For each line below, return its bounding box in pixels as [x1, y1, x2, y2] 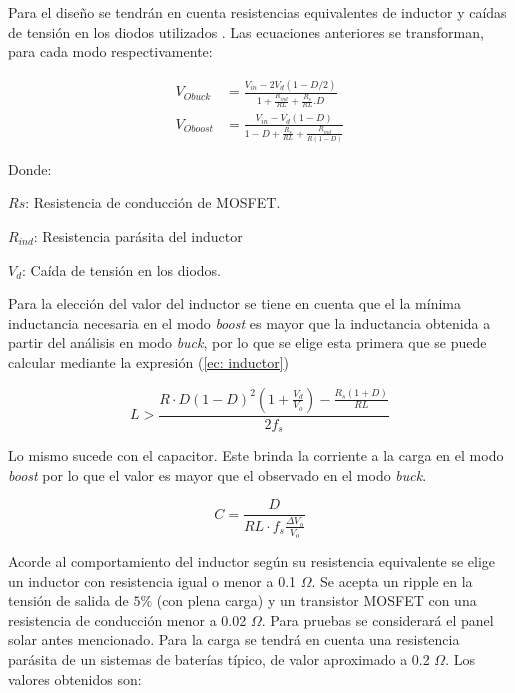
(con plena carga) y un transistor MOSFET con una [156, 590, 477, 611]
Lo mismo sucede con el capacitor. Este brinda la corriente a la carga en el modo [8, 445, 504, 466]
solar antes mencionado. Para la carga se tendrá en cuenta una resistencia [8, 629, 460, 650]
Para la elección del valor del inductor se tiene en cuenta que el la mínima [8, 293, 462, 314]
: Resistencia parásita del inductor [33, 226, 243, 247]
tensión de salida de [8, 590, 129, 611]
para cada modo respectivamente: [8, 41, 213, 62]
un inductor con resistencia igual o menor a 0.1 [8, 570, 297, 591]
